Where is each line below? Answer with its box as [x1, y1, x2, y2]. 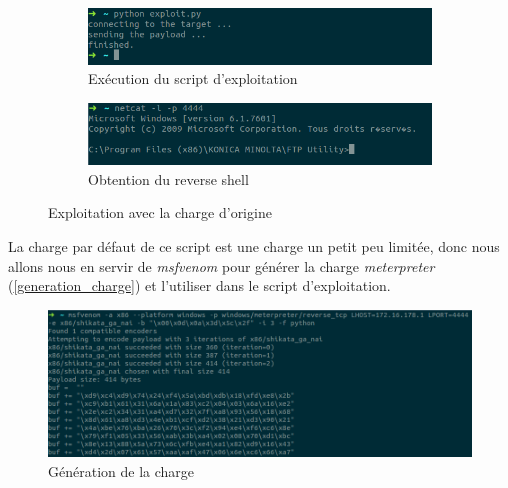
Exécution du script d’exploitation [88, 68, 298, 89]
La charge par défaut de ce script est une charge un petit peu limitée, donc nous [8, 236, 500, 257]
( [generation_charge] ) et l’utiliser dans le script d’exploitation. [8, 275, 391, 296]
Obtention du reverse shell [88, 168, 249, 189]
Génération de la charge [48, 460, 195, 481]
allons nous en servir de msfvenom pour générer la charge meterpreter [8, 255, 435, 276]
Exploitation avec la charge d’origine [48, 202, 272, 223]
